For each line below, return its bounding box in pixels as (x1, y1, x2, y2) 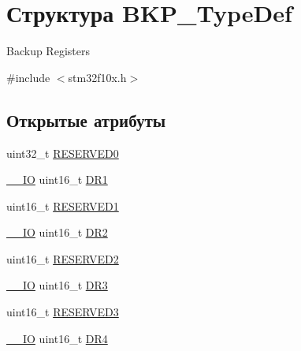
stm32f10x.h (68, 69, 127, 85)
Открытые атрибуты (6, 107, 166, 132)
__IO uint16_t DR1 (6, 171, 108, 188)
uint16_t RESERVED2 (6, 250, 119, 267)
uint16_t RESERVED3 (6, 304, 119, 320)
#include (6, 69, 50, 85)
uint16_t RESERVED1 (6, 197, 119, 214)
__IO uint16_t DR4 (6, 330, 108, 346)
